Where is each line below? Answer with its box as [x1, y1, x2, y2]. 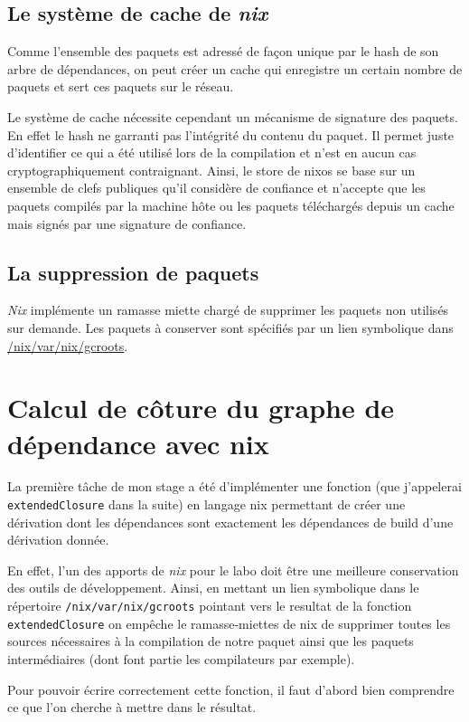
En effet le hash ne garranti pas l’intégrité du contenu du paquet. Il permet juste [7, 125, 455, 144]
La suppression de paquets [7, 258, 259, 286]
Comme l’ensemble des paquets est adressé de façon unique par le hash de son [7, 42, 439, 61]
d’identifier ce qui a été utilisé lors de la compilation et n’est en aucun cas [7, 143, 417, 162]
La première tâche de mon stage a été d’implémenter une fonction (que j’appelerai [7, 477, 462, 496]
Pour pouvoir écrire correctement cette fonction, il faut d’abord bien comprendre [7, 679, 455, 698]
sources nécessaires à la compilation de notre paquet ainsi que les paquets [7, 632, 414, 651]
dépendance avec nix [7, 424, 269, 461]
